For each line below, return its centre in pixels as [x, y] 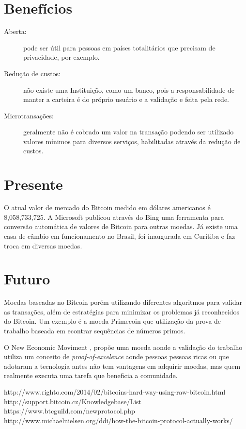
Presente [33, 184]
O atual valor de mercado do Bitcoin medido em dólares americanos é [107, 207]
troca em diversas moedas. [43, 245]
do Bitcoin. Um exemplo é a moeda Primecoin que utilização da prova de [113, 321]
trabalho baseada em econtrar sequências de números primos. [95, 331]
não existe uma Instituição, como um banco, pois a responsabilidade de [129, 90]
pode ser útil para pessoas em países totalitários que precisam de [119, 47]
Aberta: [15, 31]
